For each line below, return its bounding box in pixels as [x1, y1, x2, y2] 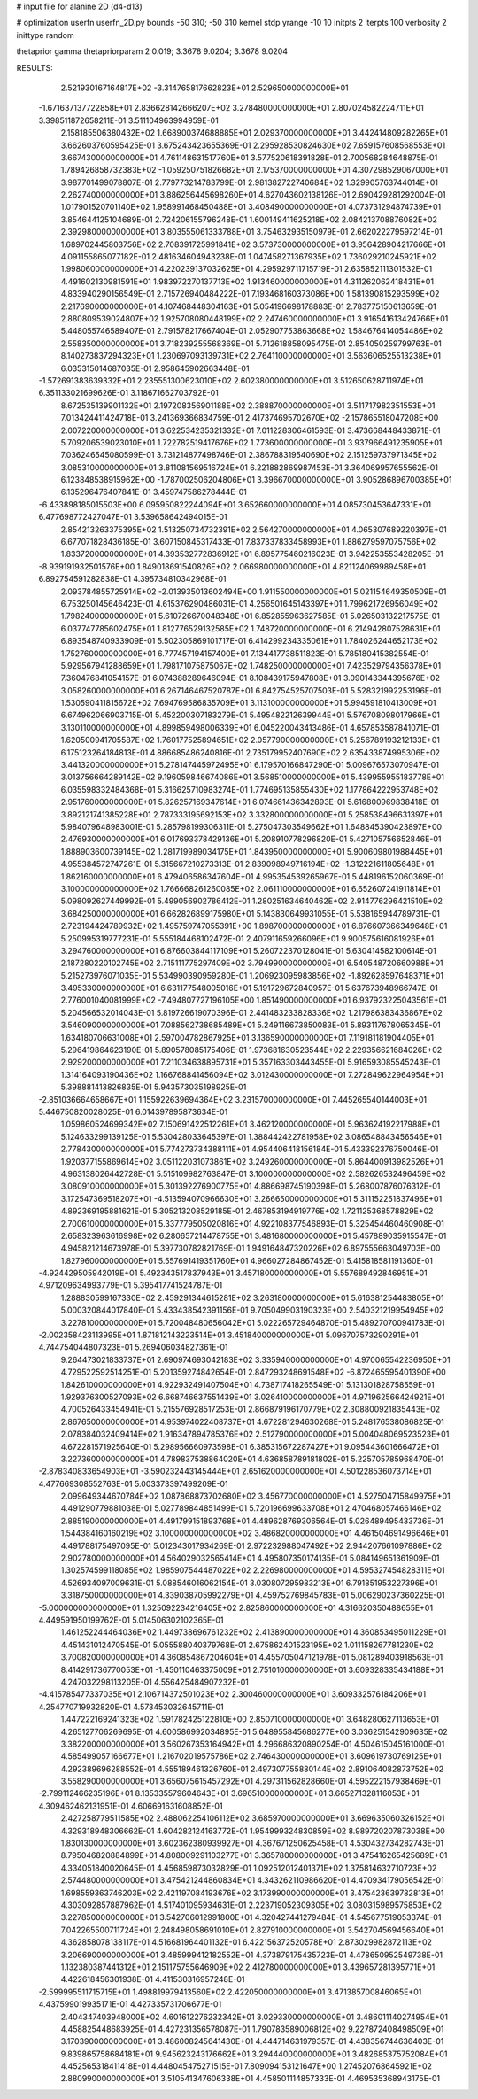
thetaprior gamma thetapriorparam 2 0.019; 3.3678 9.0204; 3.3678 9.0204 [16, 46, 288, 57]
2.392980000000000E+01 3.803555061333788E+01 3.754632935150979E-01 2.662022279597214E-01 [60, 227, 443, 237]
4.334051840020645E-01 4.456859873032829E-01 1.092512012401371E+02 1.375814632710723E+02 [60, 1863, 437, 1873]
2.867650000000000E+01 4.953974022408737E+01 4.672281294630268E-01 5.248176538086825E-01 [60, 1416, 444, 1427]
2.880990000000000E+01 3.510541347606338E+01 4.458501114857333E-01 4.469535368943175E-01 [60, 2073, 441, 2084]
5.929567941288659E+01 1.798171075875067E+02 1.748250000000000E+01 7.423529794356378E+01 [60, 660, 442, 670]
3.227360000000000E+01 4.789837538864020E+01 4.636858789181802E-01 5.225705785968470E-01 [60, 1453, 444, 1464]
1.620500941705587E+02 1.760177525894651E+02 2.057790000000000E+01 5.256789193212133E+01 [60, 735, 440, 746]
